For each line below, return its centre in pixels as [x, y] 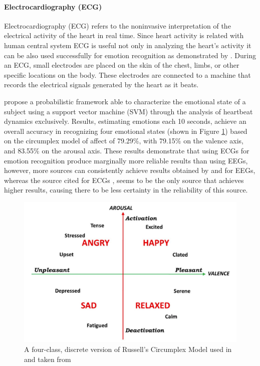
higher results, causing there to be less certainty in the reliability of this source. [126, 190]
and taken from [48, 359]
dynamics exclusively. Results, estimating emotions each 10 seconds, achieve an [125, 121]
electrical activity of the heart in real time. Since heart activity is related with [124, 35]
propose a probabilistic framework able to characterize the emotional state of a [125, 101]
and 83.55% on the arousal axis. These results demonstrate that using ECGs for [127, 150]
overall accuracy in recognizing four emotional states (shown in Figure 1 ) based [126, 131]
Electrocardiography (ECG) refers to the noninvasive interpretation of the [117, 25]
